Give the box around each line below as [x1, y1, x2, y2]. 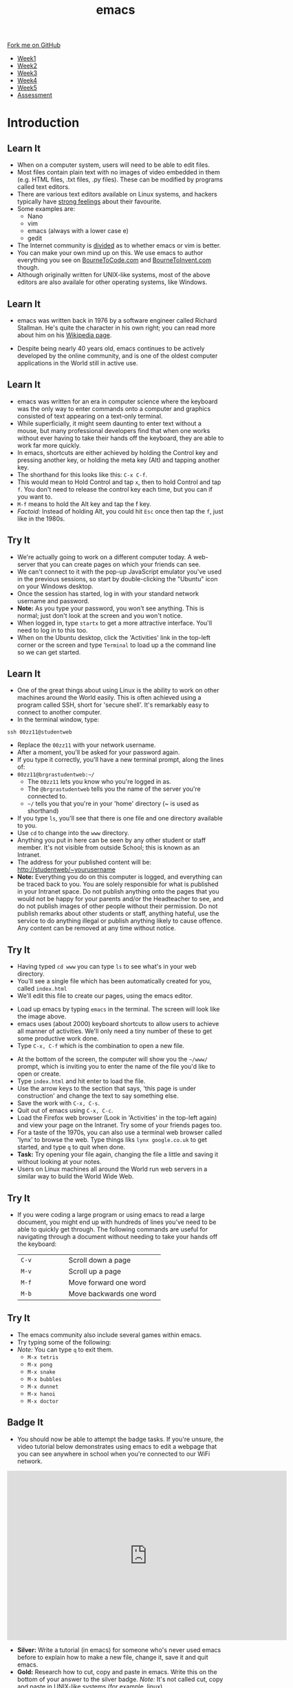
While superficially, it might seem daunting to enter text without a [17, 419, 202, 428]
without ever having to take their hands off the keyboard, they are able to [17, 434, 224, 442]
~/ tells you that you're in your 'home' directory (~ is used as [27, 799, 199, 808]
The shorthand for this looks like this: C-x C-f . [17, 470, 148, 479]
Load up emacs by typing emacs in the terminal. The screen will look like [17, 1005, 220, 1014]
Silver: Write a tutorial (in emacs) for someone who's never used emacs [17, 1645, 221, 1654]
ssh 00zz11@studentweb [7, 729, 72, 736]
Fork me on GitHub [7, 41, 61, 50]
